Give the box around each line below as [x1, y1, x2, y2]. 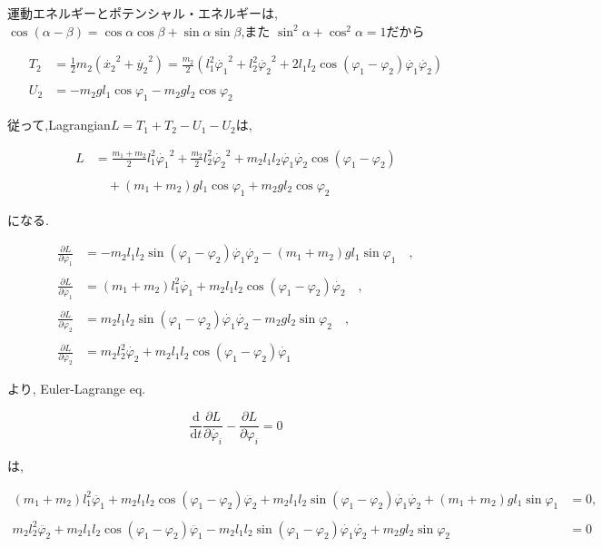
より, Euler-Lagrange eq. [7, 379, 146, 398]
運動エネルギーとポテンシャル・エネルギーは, [7, 4, 278, 22]
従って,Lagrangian [7, 115, 111, 134]
